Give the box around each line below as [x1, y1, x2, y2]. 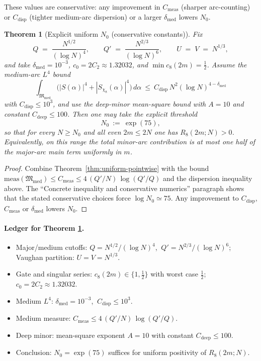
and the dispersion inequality [162, 173, 252, 183]
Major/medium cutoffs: [16, 242, 88, 252]
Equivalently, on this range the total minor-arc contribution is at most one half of [4, 136, 255, 147]
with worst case [150, 268, 198, 279]
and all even [83, 126, 121, 137]
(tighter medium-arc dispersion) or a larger [29, 11, 162, 22]
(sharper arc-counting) [181, 2, 250, 12]
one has [154, 126, 178, 137]
